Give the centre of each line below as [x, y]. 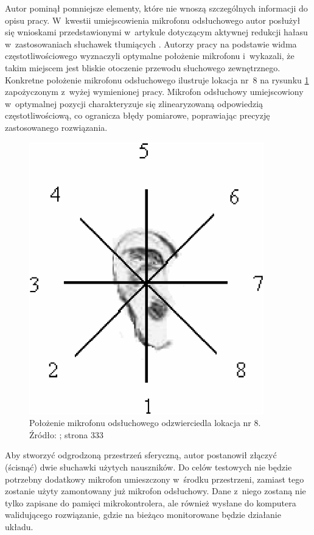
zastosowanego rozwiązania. [56, 127]
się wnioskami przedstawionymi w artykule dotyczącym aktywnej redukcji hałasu [156, 32]
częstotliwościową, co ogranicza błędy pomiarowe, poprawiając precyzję [138, 115]
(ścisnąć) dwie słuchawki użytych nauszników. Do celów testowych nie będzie [148, 467]
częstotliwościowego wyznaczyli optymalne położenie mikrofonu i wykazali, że [150, 56]
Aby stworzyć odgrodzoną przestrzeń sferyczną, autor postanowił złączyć [141, 455]
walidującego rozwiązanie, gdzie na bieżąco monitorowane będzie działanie [143, 515]
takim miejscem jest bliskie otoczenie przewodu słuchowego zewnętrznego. [143, 67]
